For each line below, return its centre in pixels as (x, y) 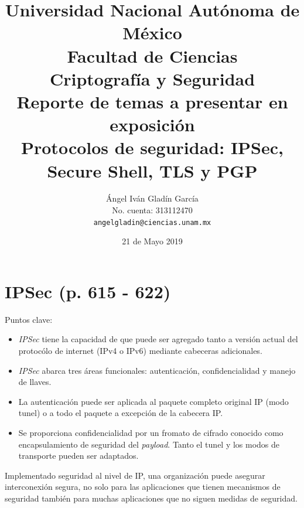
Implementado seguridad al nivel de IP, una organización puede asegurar (135, 475)
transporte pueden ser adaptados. (78, 456)
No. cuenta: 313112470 (152, 210)
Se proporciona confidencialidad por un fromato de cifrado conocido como (151, 432)
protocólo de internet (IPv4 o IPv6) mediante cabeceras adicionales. (140, 350)
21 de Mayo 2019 (152, 241)
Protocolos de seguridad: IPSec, (152, 147)
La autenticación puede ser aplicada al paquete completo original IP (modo (153, 401)
